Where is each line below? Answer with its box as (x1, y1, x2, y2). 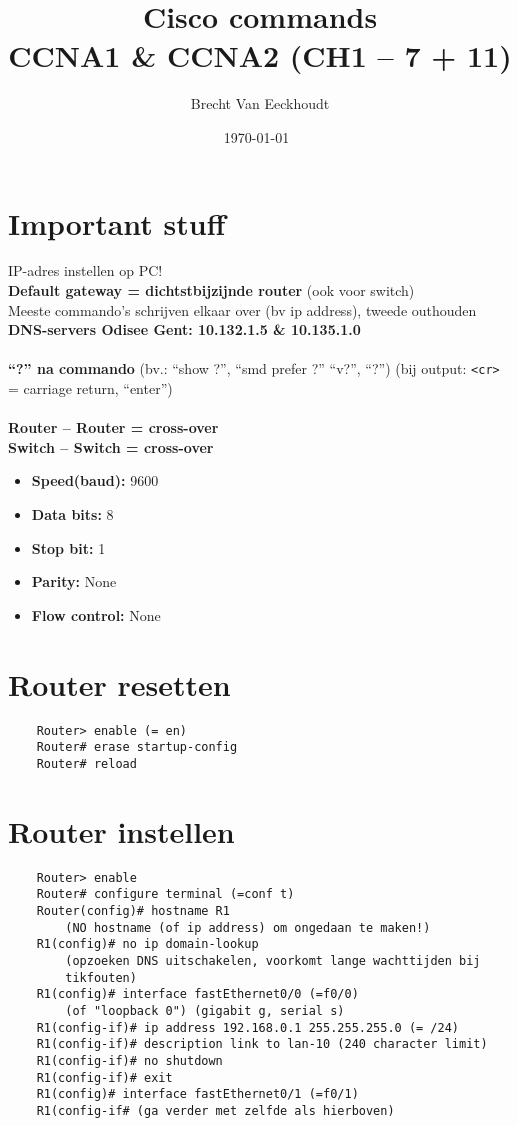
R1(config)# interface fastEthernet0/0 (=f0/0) (36, 987, 359, 1002)
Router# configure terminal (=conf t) (36, 887, 295, 902)
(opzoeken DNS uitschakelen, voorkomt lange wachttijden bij (65, 953, 481, 968)
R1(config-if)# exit (36, 1070, 173, 1085)
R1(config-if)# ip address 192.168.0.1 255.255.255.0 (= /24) (36, 1020, 460, 1035)
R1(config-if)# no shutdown (36, 1053, 223, 1068)
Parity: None (31, 571, 117, 592)
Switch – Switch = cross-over (8, 436, 214, 457)
